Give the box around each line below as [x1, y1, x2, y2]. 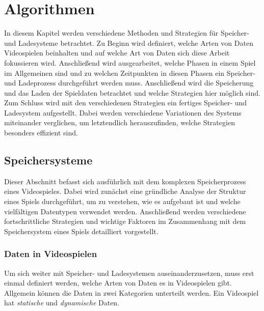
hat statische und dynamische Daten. [4, 297, 120, 308]
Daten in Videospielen [4, 247, 97, 260]
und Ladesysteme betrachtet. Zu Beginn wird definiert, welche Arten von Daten [4, 37, 253, 48]
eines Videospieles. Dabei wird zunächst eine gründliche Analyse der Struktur [4, 186, 246, 196]
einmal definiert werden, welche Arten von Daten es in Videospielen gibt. [4, 277, 232, 288]
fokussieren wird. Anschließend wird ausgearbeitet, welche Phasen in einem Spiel [4, 57, 256, 68]
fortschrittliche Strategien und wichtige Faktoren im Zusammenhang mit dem [4, 216, 246, 227]
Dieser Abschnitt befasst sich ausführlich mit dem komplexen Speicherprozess [4, 176, 246, 186]
